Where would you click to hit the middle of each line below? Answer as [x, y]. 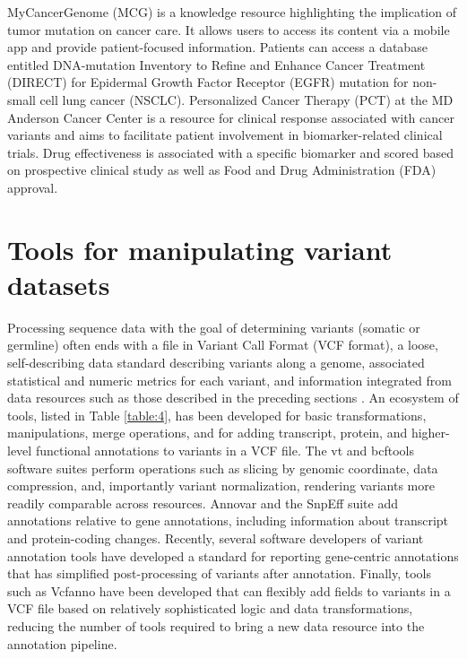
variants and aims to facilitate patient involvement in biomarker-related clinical [225, 135]
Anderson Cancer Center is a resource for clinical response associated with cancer [231, 117]
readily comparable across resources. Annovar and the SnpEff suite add [203, 503]
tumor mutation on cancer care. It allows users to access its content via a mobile [229, 29]
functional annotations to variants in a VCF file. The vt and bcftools [225, 450]
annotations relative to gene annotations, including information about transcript [228, 520]
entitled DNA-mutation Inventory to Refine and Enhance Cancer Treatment [216, 64]
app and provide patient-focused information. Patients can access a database [217, 47]
